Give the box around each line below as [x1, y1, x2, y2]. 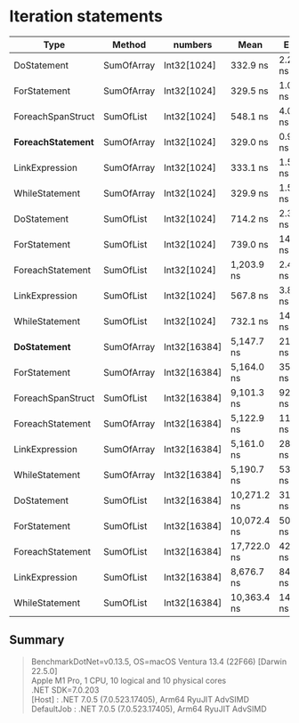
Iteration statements [9, 6, 163, 27]
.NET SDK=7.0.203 [30, 684, 100, 695]
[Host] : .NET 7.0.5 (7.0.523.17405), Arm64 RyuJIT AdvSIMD [30, 694, 250, 704]
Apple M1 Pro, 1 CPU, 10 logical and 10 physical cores [30, 675, 227, 686]
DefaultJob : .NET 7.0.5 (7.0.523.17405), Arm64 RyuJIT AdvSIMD [30, 703, 267, 714]
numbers [173, 38, 213, 51]
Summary [9, 632, 65, 647]
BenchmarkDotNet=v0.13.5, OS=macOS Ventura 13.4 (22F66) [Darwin [30, 656, 287, 667]
